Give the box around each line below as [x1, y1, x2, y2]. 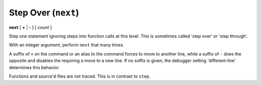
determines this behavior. [9, 64, 60, 70]
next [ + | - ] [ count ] [9, 24, 52, 30]
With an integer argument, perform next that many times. [9, 42, 125, 48]
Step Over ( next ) [9, 7, 80, 18]
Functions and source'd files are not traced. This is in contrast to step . [9, 73, 150, 79]
